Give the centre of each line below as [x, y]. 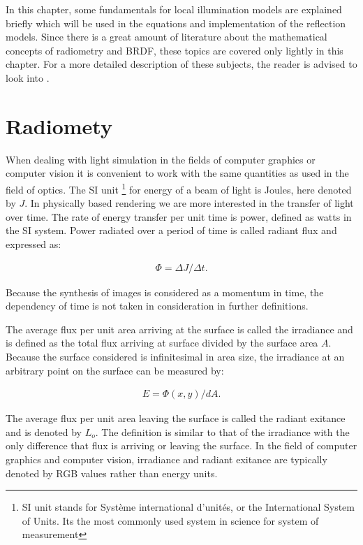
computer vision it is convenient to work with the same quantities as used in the [177, 173]
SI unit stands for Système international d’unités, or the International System [188, 507]
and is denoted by [44, 431]
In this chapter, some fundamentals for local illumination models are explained [174, 9]
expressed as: [34, 244]
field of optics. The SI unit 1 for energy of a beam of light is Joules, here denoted [179, 188]
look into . [28, 77]
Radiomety [59, 125]
